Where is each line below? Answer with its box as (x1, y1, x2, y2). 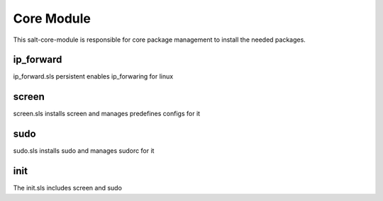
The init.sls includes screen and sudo (13, 184, 122, 193)
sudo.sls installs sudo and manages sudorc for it (13, 147, 155, 155)
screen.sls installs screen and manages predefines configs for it (13, 110, 201, 118)
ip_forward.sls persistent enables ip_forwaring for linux (13, 72, 174, 81)
